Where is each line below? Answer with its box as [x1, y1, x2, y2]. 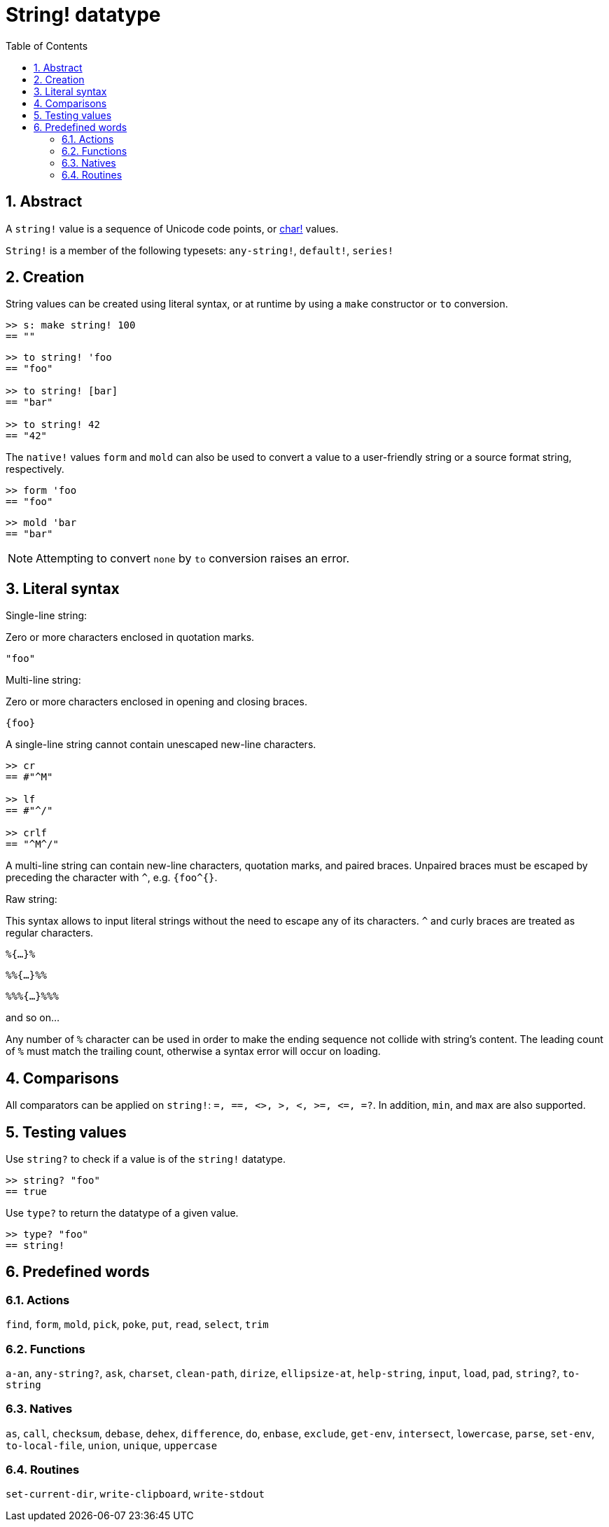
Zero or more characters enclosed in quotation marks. [6, 631, 255, 644]
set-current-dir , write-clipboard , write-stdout [6, 1488, 265, 1500]
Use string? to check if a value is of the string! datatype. [6, 1152, 286, 1165]
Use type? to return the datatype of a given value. [6, 1206, 239, 1219]
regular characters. [6, 927, 94, 939]
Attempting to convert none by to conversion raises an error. [36, 551, 350, 566]
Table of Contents [6, 39, 88, 52]
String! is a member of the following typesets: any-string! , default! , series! [6, 244, 394, 256]
